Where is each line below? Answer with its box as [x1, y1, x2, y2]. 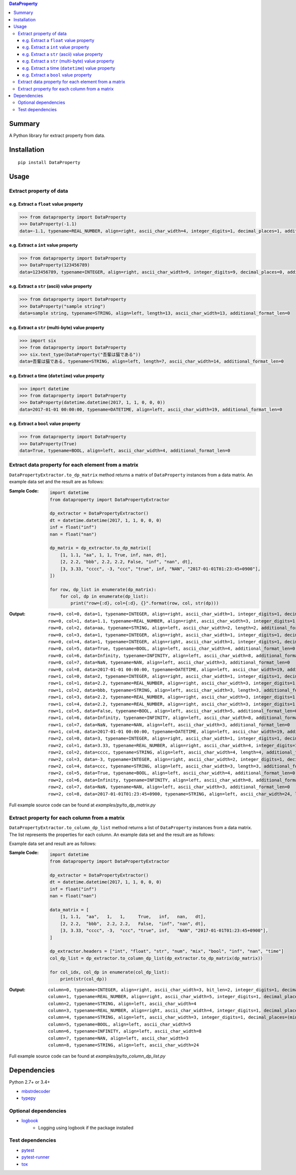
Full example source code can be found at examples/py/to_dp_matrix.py [9, 802, 156, 808]
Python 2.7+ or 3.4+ [9, 1079, 50, 1085]
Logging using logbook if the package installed [38, 1125, 134, 1131]
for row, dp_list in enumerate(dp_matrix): [49, 587, 157, 592]
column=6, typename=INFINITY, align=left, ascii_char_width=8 [48, 1028, 202, 1034]
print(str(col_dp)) [60, 976, 108, 982]
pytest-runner [21, 1154, 50, 1160]
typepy [21, 1095, 36, 1101]
